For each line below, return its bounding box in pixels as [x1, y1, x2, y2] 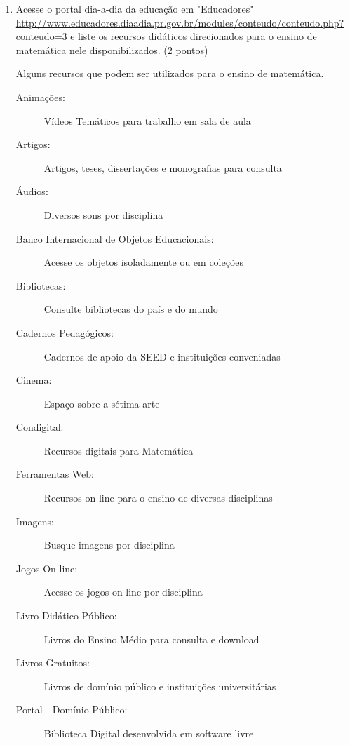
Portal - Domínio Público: [15, 702, 128, 717]
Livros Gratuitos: [15, 655, 90, 670]
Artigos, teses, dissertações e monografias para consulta [43, 160, 282, 175]
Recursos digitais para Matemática [43, 443, 194, 457]
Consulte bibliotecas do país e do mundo [43, 302, 218, 316]
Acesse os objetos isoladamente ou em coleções [43, 255, 244, 269]
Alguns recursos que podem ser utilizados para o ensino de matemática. [15, 66, 324, 81]
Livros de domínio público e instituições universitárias [43, 678, 276, 693]
